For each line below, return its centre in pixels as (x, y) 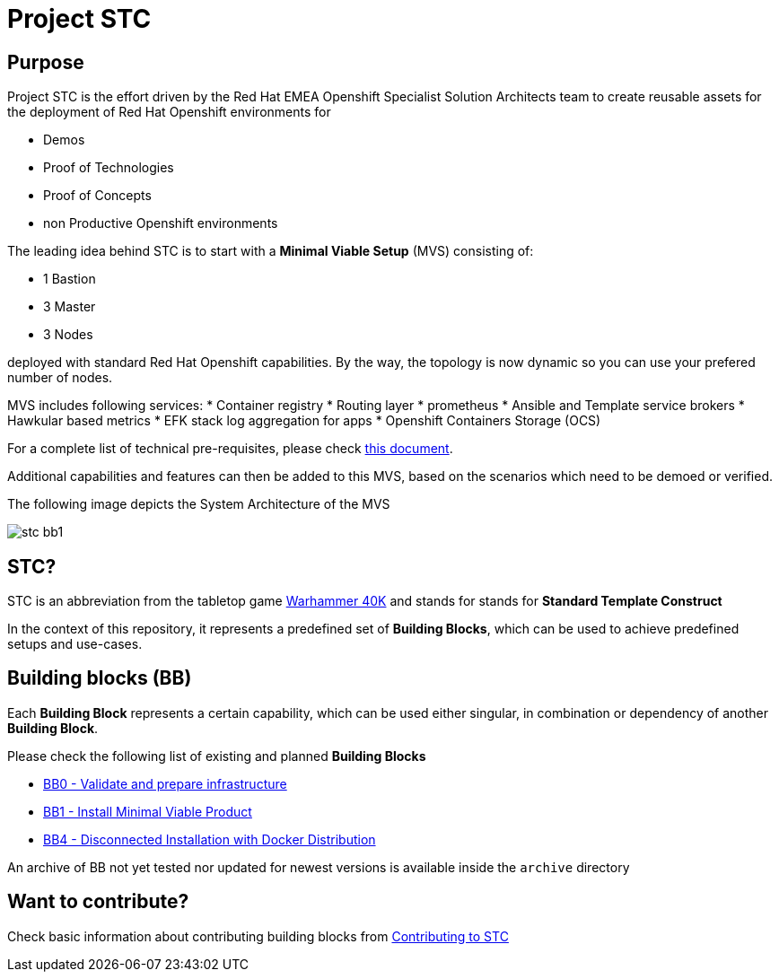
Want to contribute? (98, 902)
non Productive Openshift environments (161, 223)
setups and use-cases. (75, 644)
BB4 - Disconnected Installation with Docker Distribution (210, 839)
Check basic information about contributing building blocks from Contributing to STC (258, 936)
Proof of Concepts (97, 196)
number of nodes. (60, 378)
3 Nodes (68, 335)
